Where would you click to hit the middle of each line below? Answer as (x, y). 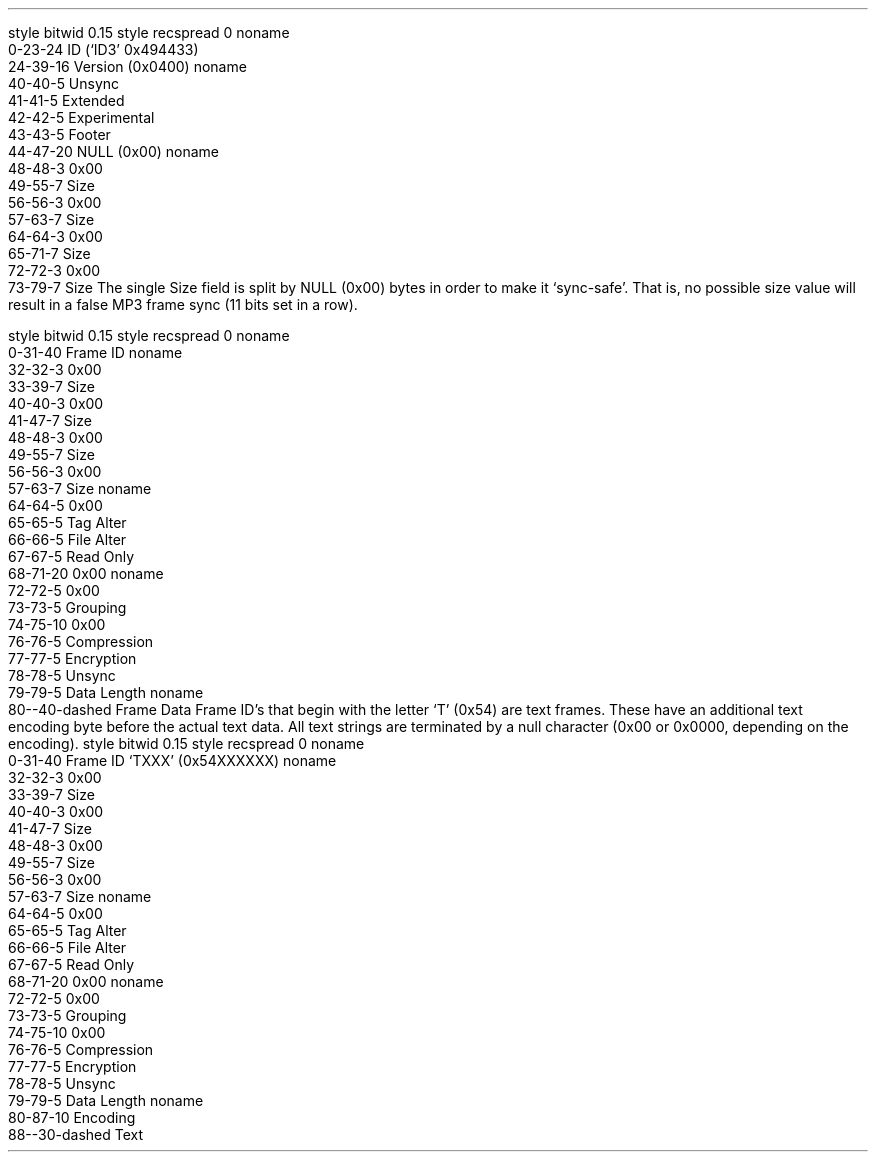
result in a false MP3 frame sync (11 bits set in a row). (183, 304)
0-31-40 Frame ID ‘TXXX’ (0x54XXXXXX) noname (172, 760)
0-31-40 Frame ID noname (95, 352)
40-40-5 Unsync (64, 83)
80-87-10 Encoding (72, 1117)
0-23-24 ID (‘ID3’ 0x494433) (103, 49)
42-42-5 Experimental (81, 117)
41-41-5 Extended (66, 100)
